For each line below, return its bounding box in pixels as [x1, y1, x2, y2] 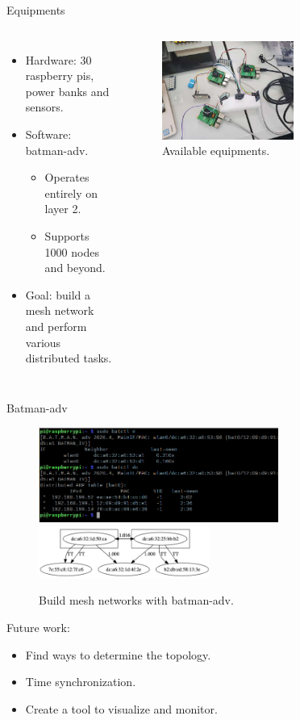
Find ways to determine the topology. [25, 646, 211, 663]
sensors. [25, 98, 64, 115]
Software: [25, 125, 72, 142]
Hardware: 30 [25, 51, 92, 68]
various [25, 333, 61, 350]
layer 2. [44, 200, 81, 217]
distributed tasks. [25, 350, 112, 366]
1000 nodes [44, 243, 99, 260]
